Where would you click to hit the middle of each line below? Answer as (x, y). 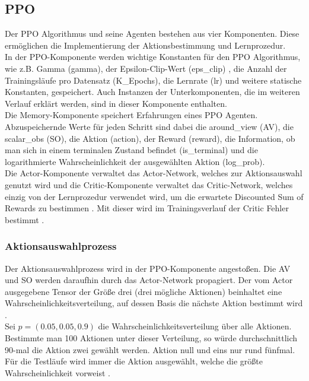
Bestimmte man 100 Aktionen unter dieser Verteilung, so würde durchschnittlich (151, 338)
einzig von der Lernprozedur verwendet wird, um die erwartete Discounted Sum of (154, 196)
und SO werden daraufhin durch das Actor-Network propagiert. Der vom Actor (149, 280)
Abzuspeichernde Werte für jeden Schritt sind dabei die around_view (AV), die (149, 126)
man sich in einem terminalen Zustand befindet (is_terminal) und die (131, 150)
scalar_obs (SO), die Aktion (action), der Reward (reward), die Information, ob (150, 138)
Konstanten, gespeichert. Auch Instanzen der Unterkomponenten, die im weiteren (152, 92)
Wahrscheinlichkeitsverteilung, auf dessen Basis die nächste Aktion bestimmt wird (154, 303)
